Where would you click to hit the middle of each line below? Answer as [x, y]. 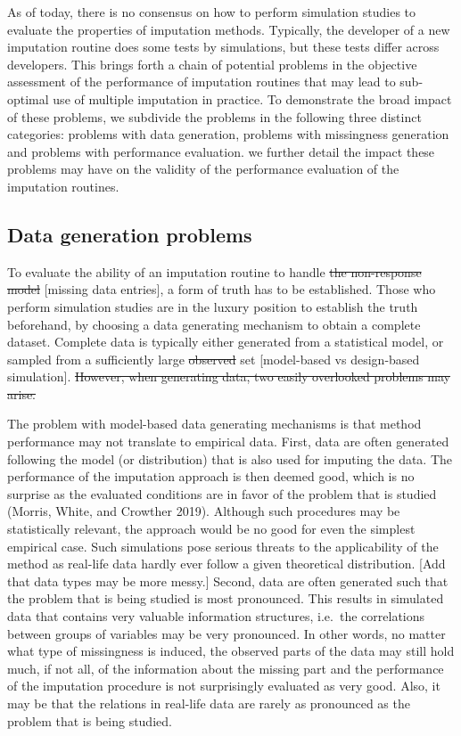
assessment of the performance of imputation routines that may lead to [202, 82]
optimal [28, 98]
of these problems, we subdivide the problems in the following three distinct [214, 116]
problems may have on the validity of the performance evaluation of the [203, 169]
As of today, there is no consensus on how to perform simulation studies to [212, 12]
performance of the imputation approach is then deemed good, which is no [211, 476]
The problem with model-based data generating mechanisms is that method [214, 424]
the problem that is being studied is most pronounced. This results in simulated [226, 598]
